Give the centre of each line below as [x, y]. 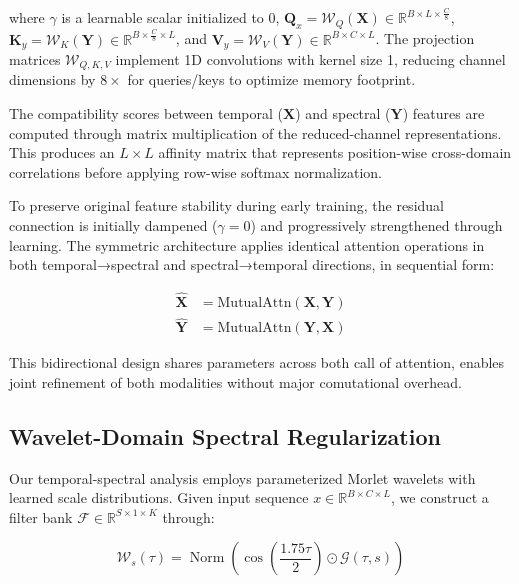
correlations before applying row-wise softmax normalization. [196, 171]
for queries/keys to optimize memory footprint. [271, 79]
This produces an [62, 152]
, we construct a [440, 497]
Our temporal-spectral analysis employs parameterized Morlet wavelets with [242, 477]
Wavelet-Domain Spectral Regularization [225, 435]
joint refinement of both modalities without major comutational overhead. [235, 381]
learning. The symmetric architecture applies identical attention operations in [247, 244]
